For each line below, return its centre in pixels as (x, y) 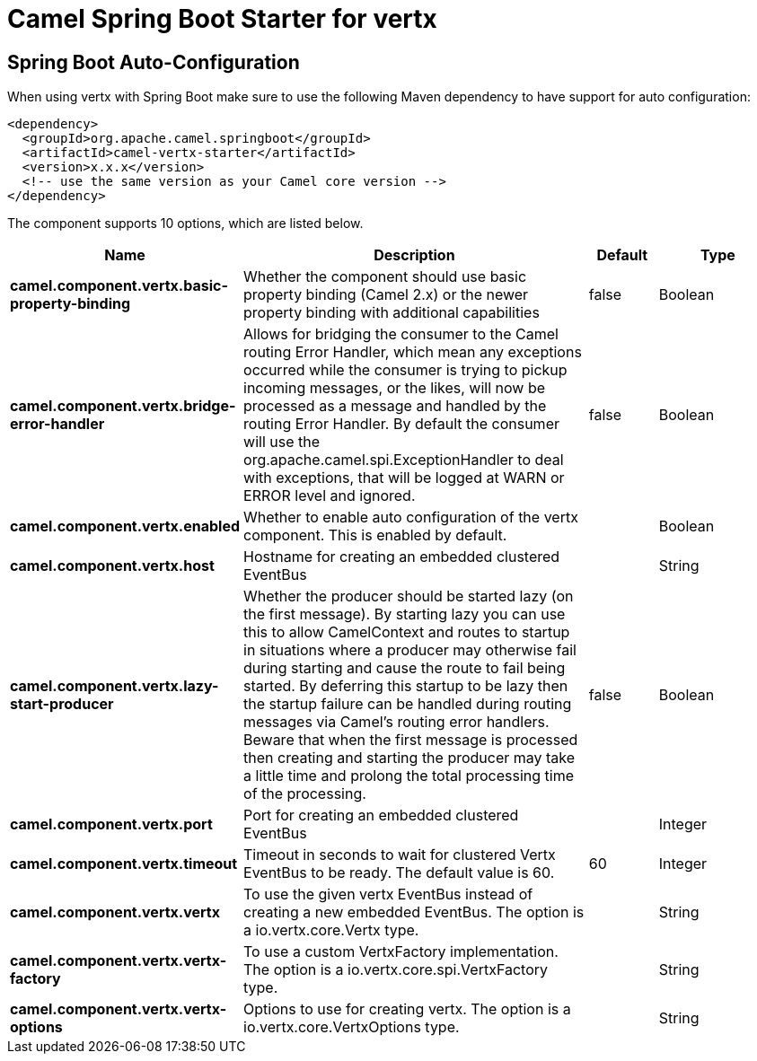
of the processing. (305, 794)
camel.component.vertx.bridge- (123, 406)
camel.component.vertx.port (111, 824)
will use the (282, 442)
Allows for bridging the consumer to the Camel (401, 334)
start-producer (62, 704)
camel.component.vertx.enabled (125, 526)
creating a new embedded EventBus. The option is (414, 912)
